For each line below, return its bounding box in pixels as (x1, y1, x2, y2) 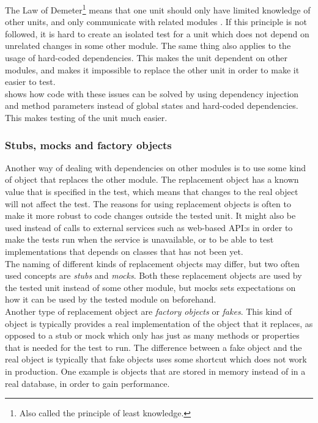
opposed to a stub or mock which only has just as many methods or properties (5, 329, 300, 342)
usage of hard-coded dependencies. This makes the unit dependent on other (5, 51, 287, 64)
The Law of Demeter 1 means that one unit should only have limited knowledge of (5, 2, 311, 16)
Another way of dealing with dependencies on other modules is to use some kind (5, 161, 306, 174)
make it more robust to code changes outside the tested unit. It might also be (5, 209, 296, 222)
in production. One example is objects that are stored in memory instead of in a (5, 364, 306, 377)
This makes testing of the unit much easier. (5, 111, 168, 123)
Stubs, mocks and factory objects (5, 137, 172, 152)
